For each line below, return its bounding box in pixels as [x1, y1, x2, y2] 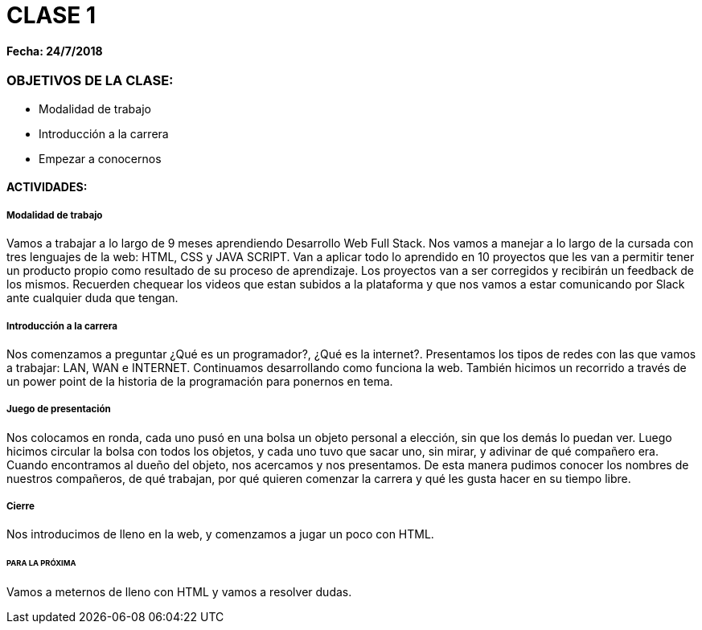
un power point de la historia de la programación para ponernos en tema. [6, 374, 393, 388]
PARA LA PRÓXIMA [6, 558, 76, 568]
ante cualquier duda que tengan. [6, 291, 179, 305]
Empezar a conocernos [39, 151, 162, 166]
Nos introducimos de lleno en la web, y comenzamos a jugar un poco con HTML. [6, 527, 434, 542]
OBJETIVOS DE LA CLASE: [6, 72, 174, 89]
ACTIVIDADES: [6, 180, 88, 194]
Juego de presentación [6, 403, 111, 415]
